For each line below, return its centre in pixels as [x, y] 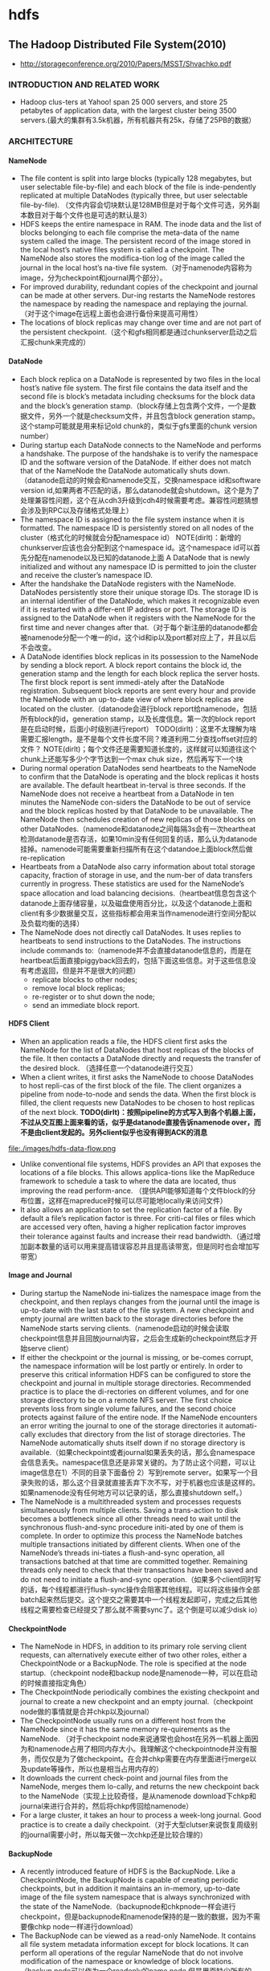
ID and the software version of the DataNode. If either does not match [135, 462]
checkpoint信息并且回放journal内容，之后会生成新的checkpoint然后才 [135, 1338]
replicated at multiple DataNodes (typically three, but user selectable [134, 195]
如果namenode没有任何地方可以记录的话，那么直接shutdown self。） [133, 1493]
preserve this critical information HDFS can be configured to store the [135, 1375]
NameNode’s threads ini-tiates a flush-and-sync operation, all [122, 1553]
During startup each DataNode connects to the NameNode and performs [141, 445]
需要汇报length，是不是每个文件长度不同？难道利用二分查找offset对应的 [139, 739]
